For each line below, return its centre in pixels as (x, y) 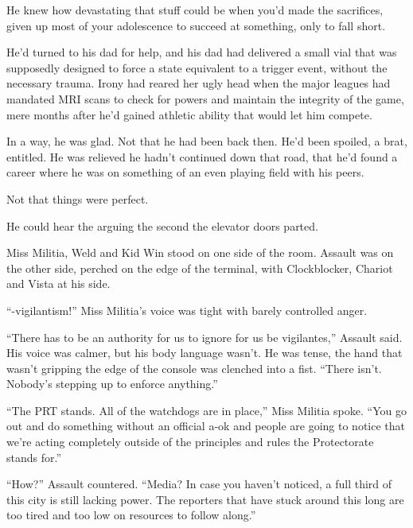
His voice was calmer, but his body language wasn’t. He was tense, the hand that (205, 353)
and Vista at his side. (58, 283)
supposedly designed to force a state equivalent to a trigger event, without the (197, 67)
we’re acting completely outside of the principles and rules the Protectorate (190, 442)
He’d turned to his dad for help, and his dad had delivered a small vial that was (202, 52)
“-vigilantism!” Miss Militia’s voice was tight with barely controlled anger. (187, 310)
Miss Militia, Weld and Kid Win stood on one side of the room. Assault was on (200, 252)
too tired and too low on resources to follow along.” (131, 515)
